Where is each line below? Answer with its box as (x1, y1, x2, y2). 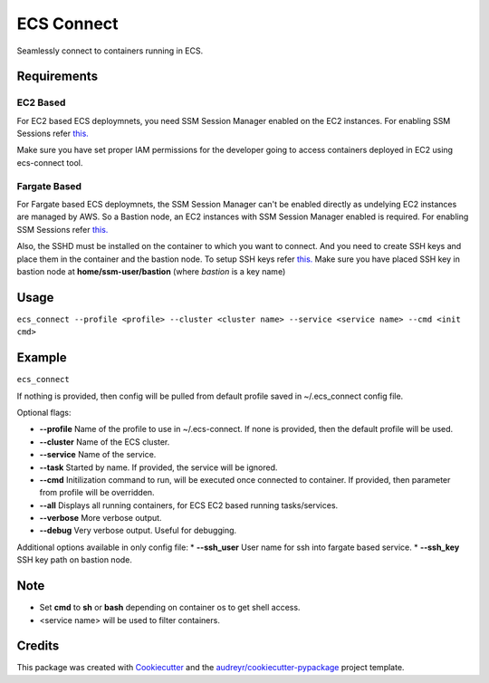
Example (16, 350, 67, 366)
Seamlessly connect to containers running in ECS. (16, 45, 204, 56)
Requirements (16, 69, 99, 84)
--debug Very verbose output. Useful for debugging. (39, 525, 237, 536)
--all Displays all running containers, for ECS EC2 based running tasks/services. (39, 499, 339, 511)
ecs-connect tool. (16, 157, 83, 168)
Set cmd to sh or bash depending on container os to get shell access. (39, 602, 301, 613)
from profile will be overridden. (39, 487, 155, 498)
